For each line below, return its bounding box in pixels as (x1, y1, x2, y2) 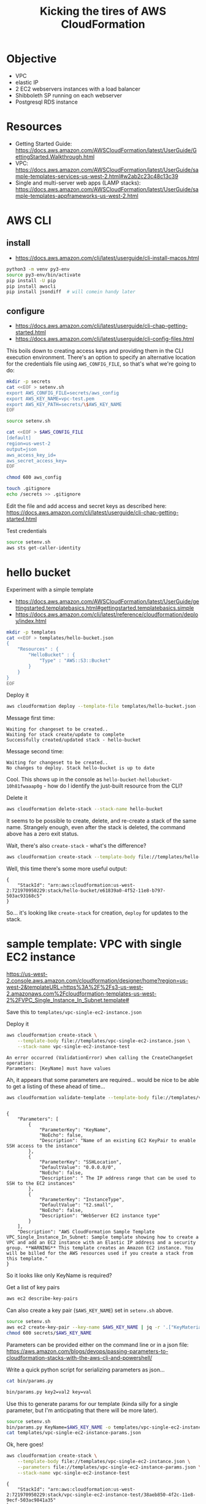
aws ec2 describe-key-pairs (6, 1295, 78, 1302)
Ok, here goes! (6, 1441, 44, 1448)
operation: (6, 1060, 34, 1066)
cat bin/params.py (6, 1378, 53, 1384)
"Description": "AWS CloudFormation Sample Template (17, 1229, 155, 1235)
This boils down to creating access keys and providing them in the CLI (6, 347, 184, 355)
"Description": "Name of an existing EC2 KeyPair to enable (39, 1138, 196, 1144)
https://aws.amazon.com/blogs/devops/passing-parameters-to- (6, 1348, 169, 1355)
